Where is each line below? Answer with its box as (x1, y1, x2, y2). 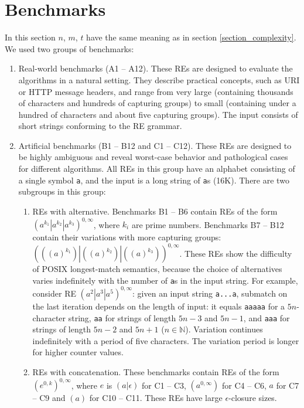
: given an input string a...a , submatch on (132, 287, 288, 299)
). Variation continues (185, 323, 263, 335)
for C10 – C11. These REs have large (89, 392, 223, 404)
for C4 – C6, (222, 379, 267, 391)
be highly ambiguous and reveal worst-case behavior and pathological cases (18, 151, 288, 163)
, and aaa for (243, 311, 290, 324)
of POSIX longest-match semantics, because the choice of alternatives (32, 263, 282, 275)
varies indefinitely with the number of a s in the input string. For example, (32, 274, 298, 286)
